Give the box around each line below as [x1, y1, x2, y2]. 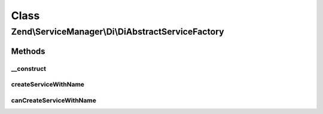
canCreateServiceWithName [11, 96, 97, 104]
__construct [11, 64, 47, 73]
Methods [11, 46, 45, 56]
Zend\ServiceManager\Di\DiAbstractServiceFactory [11, 26, 224, 37]
